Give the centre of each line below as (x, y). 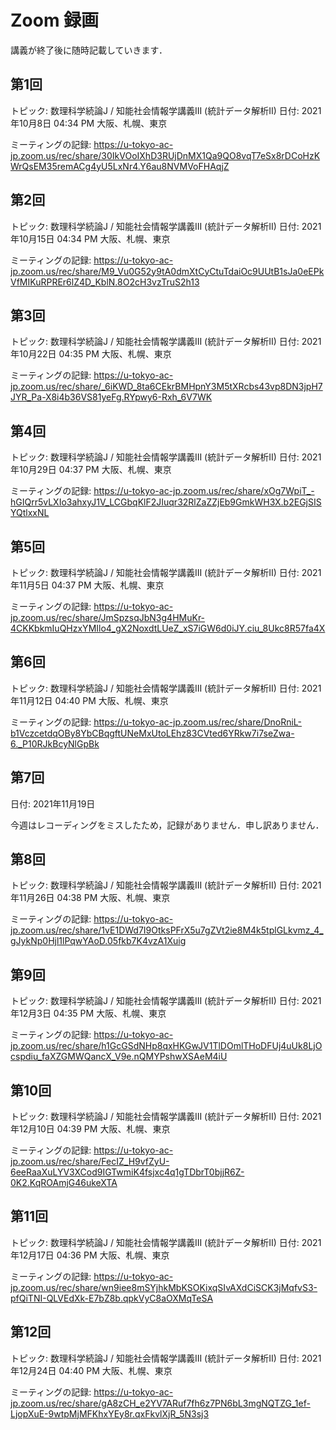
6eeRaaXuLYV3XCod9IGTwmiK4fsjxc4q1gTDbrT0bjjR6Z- (127, 1172)
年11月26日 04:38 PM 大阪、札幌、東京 (90, 898)
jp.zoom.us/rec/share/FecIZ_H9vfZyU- (90, 1162)
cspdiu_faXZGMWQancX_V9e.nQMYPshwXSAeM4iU (119, 1057)
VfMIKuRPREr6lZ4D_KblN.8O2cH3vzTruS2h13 (105, 282)
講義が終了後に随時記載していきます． (89, 50)
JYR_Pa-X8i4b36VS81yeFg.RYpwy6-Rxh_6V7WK (111, 397)
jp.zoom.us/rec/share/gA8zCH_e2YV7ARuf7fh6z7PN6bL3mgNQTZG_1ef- (160, 1403)
